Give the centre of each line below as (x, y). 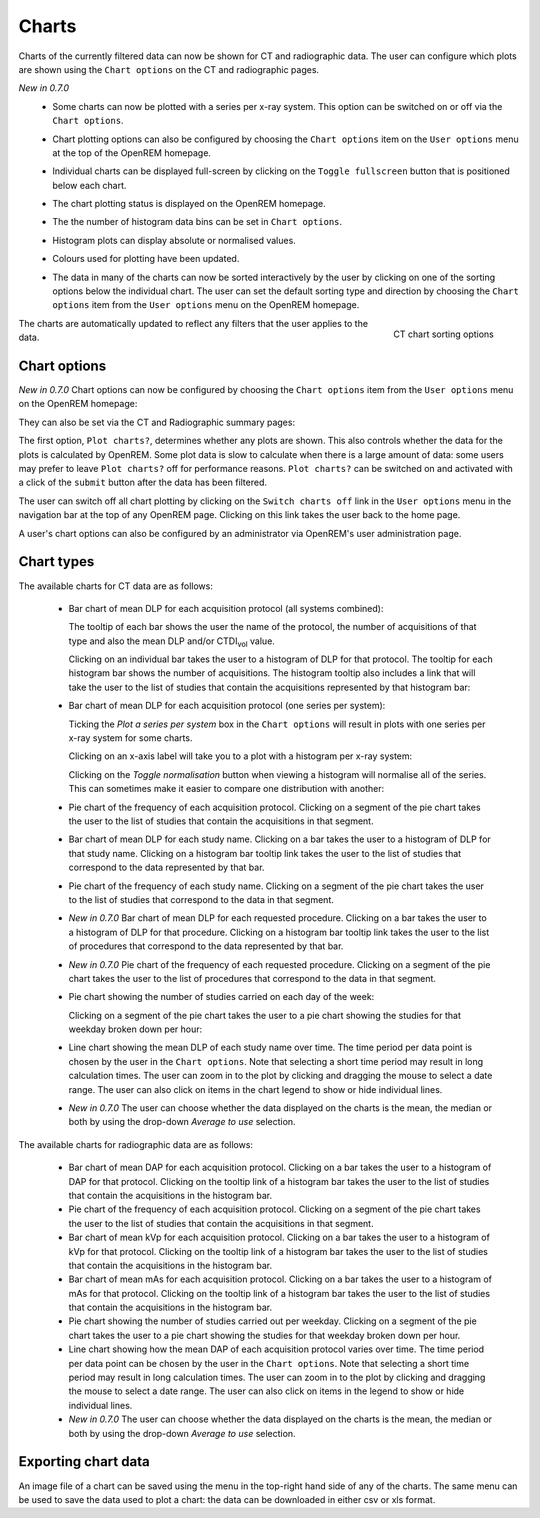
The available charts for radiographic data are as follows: (136, 1144)
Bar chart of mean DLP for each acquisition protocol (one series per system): (227, 706)
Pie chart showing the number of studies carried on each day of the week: (221, 997)
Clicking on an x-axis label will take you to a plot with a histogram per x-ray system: (240, 756)
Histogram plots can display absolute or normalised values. (174, 240)
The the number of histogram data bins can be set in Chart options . (197, 222)
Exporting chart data (84, 1461)
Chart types (56, 561)
